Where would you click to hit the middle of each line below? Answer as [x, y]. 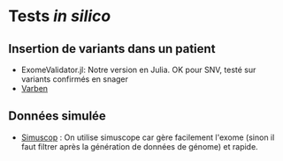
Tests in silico [60, 16]
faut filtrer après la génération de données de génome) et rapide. [139, 146]
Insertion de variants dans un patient [112, 49]
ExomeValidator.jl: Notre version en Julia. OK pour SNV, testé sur [138, 70]
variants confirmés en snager [75, 79]
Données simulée [57, 116]
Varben [34, 88]
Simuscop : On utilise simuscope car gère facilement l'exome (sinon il [148, 137]
